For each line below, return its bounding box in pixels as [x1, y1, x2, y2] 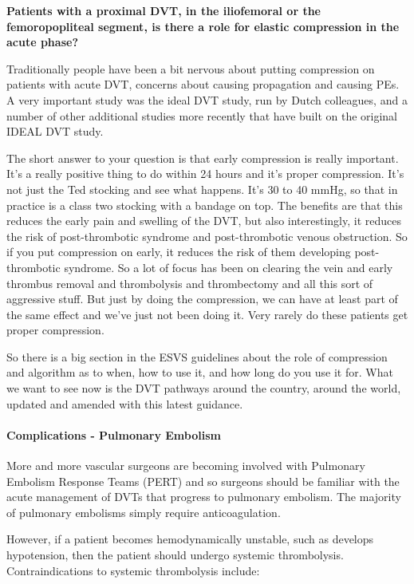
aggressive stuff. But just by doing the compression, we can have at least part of [6, 290, 398, 307]
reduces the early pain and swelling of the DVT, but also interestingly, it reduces [6, 212, 402, 229]
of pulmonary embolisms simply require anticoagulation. [6, 503, 281, 520]
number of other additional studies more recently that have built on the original [6, 107, 397, 124]
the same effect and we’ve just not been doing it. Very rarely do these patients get [6, 306, 408, 322]
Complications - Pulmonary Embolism [6, 426, 221, 443]
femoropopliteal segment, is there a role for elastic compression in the [6, 18, 400, 34]
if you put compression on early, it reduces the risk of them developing [6, 243, 351, 260]
